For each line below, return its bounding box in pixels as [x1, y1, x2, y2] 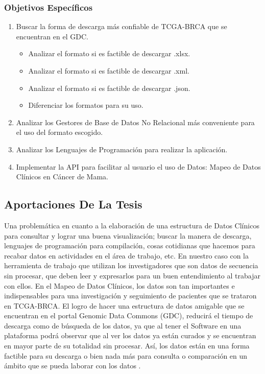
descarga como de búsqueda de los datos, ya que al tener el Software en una [4, 320, 242, 331]
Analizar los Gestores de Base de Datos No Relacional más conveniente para [16, 116, 255, 127]
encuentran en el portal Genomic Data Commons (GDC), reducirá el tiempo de [4, 310, 253, 321]
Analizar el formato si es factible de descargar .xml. [28, 65, 189, 76]
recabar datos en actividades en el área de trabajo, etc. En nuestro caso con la [4, 250, 249, 261]
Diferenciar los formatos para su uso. [28, 100, 143, 110]
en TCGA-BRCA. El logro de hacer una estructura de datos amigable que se [4, 300, 245, 311]
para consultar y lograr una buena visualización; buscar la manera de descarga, [4, 230, 252, 241]
